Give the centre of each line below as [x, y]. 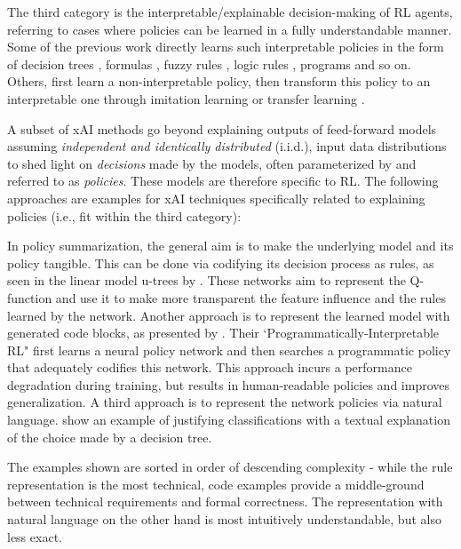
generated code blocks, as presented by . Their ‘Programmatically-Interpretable [223, 333]
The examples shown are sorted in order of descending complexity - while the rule [230, 467]
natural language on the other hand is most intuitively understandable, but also [224, 519]
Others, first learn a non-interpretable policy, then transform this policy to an [219, 81]
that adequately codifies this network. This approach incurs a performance [210, 367]
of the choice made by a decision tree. [110, 437]
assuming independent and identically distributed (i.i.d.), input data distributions [227, 146]
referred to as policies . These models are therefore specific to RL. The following [223, 181]
